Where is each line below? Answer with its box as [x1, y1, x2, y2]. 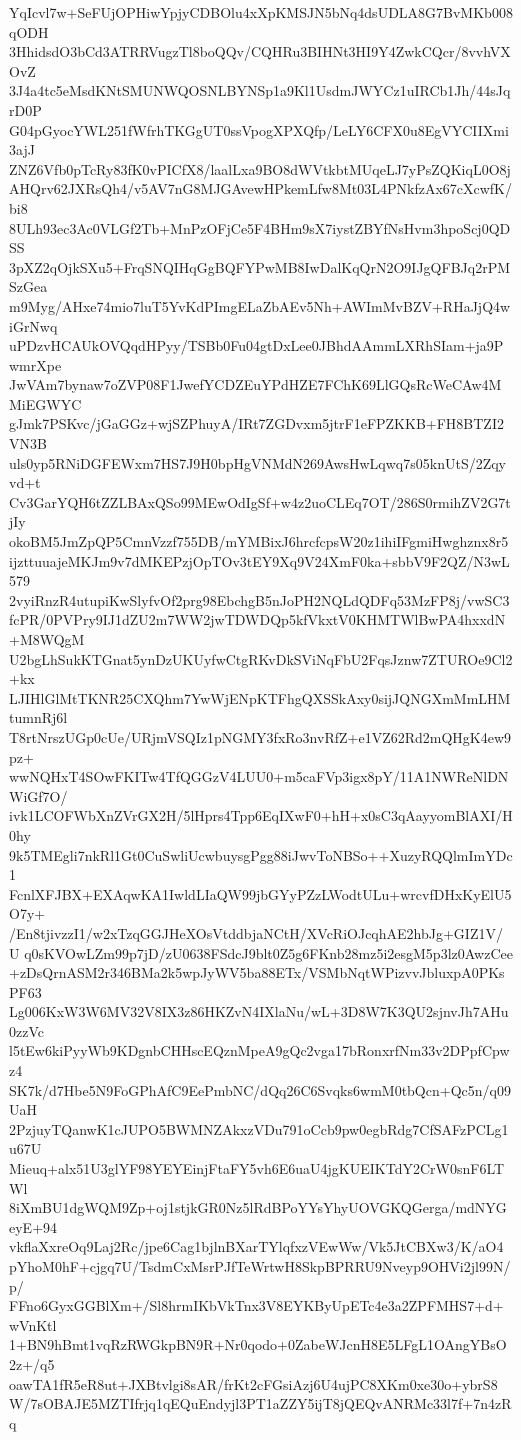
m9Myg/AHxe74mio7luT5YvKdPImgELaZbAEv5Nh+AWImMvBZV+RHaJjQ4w [9, 295, 511, 316]
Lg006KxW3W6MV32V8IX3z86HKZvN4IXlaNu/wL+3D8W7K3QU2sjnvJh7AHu [9, 1001, 509, 1022]
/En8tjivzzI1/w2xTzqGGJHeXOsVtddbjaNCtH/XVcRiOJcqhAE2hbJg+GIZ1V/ [9, 922, 503, 943]
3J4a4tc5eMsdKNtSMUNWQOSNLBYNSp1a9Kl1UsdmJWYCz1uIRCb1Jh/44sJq [9, 80, 511, 101]
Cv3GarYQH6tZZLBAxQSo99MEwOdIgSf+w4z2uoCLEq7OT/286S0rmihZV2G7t [9, 491, 511, 512]
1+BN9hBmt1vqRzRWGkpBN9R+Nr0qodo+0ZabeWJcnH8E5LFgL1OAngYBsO [9, 1334, 507, 1355]
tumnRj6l [9, 707, 68, 728]
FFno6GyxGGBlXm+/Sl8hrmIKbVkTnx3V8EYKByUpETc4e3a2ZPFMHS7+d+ [9, 1295, 504, 1316]
